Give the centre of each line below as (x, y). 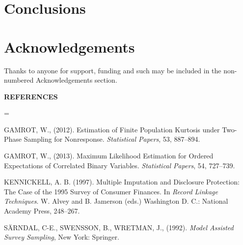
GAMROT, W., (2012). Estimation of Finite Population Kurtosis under (112, 129)
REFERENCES (31, 96)
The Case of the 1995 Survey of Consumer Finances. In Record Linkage (111, 191)
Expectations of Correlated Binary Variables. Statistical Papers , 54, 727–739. (120, 165)
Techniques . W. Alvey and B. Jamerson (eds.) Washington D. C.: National (116, 201)
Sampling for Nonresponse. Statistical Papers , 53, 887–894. (112, 139)
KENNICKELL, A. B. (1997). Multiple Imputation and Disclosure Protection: (122, 182)
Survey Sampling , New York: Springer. (62, 237)
